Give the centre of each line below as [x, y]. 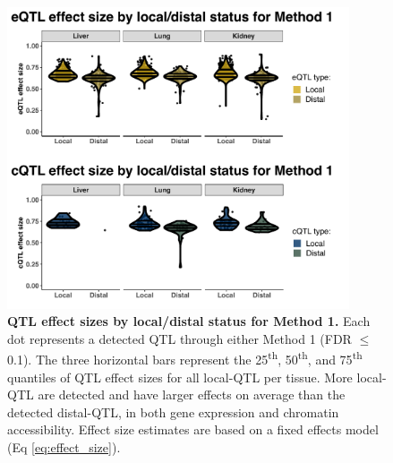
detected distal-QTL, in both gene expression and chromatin [173, 412]
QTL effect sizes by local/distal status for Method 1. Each [189, 321]
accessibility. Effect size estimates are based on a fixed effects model [193, 429]
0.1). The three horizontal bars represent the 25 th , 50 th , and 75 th [185, 358]
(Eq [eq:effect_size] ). [64, 446]
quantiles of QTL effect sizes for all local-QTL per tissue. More [180, 377]
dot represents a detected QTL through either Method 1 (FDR [179, 338]
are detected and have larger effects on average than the [192, 394]
